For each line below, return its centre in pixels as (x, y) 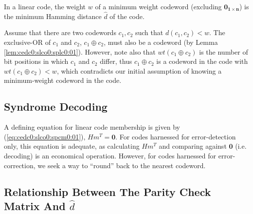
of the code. (127, 16)
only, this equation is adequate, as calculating (72, 146)
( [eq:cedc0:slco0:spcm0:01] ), (45, 136)
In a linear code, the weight (45, 6)
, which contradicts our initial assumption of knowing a (139, 70)
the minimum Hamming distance (53, 16)
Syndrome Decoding (56, 107)
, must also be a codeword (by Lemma (161, 42)
